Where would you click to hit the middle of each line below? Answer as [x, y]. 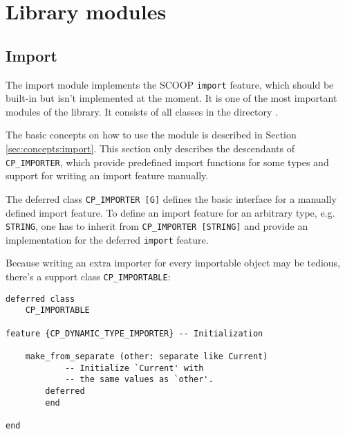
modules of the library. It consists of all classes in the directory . [142, 111]
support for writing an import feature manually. [107, 175]
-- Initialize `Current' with [134, 368]
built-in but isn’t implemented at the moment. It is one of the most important [171, 98]
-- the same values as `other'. [139, 380]
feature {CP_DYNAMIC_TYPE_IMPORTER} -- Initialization [134, 333]
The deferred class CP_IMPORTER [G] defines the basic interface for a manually [171, 198]
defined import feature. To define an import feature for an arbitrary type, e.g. [170, 212]
